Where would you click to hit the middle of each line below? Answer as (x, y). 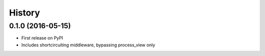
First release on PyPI (42, 38)
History (25, 13)
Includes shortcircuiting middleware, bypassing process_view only (88, 45)
